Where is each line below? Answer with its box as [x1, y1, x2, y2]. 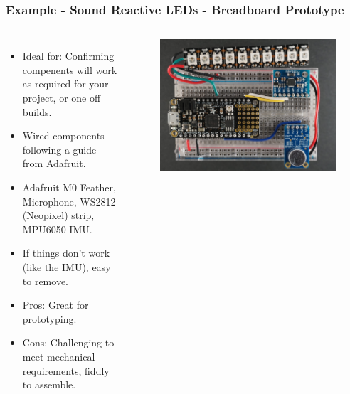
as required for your [22, 76, 109, 91]
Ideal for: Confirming [22, 48, 115, 63]
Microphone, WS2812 [22, 193, 116, 208]
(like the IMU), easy [22, 259, 111, 274]
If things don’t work [22, 245, 110, 260]
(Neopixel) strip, [22, 208, 95, 223]
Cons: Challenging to [22, 335, 115, 350]
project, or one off [22, 90, 101, 105]
